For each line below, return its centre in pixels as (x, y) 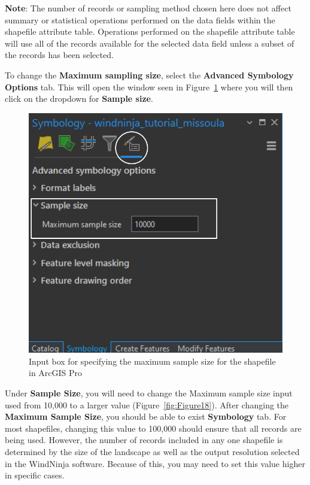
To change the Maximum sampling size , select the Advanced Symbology (149, 75)
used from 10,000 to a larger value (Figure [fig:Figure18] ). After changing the (147, 404)
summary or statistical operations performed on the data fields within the (140, 19)
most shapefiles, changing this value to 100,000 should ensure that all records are (153, 428)
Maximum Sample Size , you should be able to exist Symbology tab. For (146, 416)
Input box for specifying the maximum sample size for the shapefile (152, 361)
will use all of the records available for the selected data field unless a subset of (150, 43)
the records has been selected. (59, 55)
